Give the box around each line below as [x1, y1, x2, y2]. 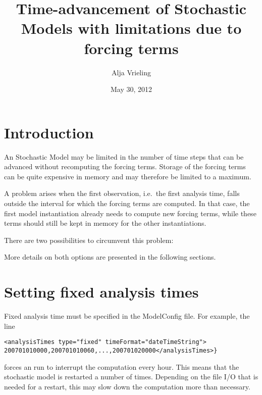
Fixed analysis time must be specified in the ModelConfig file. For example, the [4, 311, 250, 321]
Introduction [4, 122, 94, 142]
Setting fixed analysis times [4, 281, 199, 302]
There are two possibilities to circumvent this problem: [4, 234, 174, 245]
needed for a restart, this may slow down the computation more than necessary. [4, 381, 250, 391]
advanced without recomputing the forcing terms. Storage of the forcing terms [4, 161, 246, 172]
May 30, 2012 [110, 84, 152, 94]
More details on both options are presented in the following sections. [4, 252, 216, 262]
